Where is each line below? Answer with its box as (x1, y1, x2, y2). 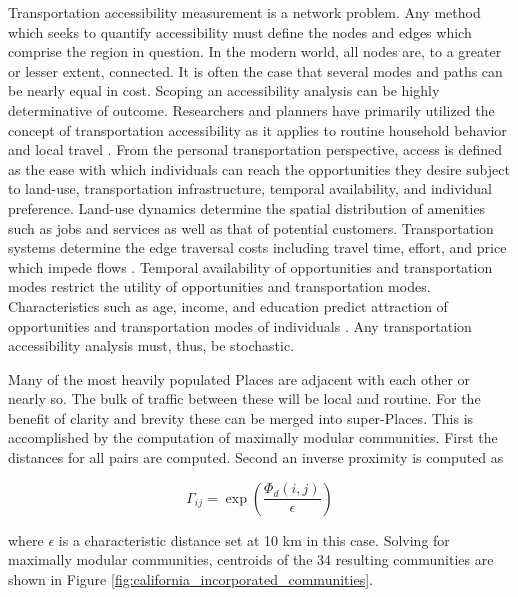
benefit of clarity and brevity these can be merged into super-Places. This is (8, 407, 474, 428)
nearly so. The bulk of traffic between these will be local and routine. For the (8, 388, 481, 409)
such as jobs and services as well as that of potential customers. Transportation (8, 217, 494, 238)
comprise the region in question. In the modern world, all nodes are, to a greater (8, 41, 502, 62)
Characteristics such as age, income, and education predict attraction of (8, 295, 448, 316)
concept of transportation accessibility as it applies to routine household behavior (8, 119, 507, 140)
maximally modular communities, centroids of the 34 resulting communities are (8, 549, 494, 570)
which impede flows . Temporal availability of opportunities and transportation (8, 256, 493, 277)
